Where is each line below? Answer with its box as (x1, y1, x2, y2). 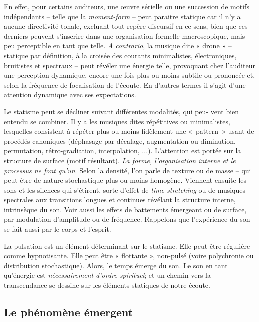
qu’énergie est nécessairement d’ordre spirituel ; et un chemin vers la (4, 270, 211, 280)
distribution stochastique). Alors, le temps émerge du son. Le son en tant (4, 260, 228, 270)
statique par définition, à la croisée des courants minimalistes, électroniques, (4, 50, 237, 60)
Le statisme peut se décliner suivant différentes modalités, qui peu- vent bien (4, 106, 239, 116)
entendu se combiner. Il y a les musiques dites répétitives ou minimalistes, (4, 116, 230, 126)
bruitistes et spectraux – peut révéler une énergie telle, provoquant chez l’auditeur (4, 60, 255, 70)
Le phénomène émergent (4, 304, 133, 320)
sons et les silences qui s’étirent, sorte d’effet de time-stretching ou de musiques (4, 184, 246, 195)
